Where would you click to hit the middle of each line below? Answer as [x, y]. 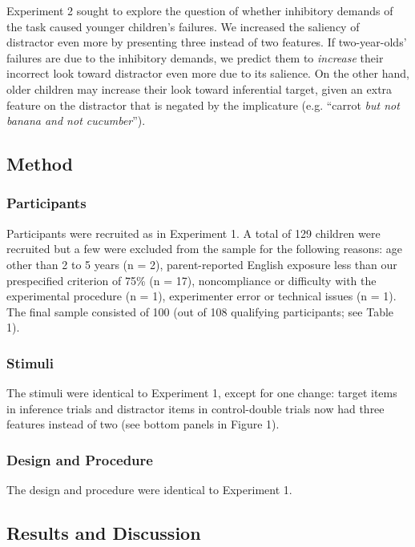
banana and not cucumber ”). [76, 121]
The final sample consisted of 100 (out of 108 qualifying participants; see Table [200, 311]
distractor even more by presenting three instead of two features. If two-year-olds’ [207, 42]
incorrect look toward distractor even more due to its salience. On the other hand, [208, 73]
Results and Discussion [104, 533]
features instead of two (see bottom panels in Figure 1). [143, 424]
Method [40, 164]
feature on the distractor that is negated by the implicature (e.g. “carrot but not [203, 105]
